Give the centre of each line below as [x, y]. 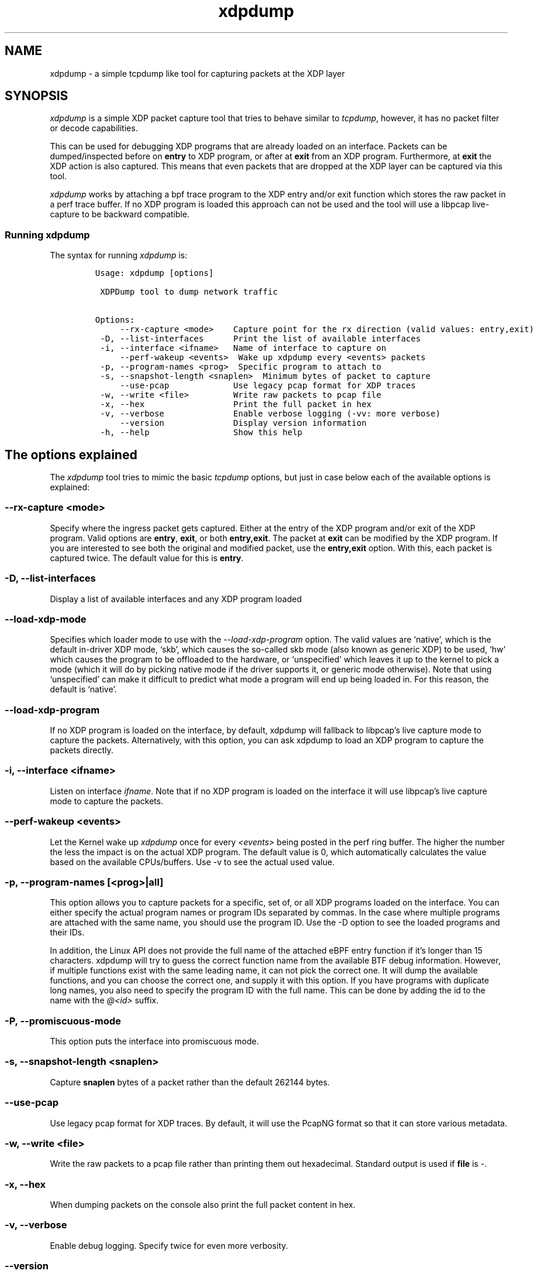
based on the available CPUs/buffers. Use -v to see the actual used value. [192, 862]
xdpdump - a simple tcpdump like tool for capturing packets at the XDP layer [197, 73]
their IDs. [67, 933]
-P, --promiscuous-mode [63, 1021]
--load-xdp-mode [46, 619]
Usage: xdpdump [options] [154, 273]
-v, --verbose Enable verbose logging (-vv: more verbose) [270, 414]
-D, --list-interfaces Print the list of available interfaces [261, 339]
